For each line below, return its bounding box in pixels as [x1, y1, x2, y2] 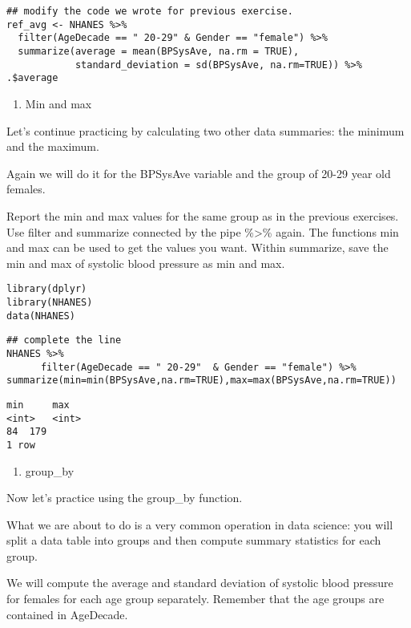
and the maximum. [6, 138, 99, 155]
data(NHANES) [6, 310, 75, 322]
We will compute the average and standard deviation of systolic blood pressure [6, 574, 393, 591]
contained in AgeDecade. [6, 606, 128, 622]
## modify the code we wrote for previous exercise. [6, 6, 293, 17]
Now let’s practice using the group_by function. [6, 489, 243, 506]
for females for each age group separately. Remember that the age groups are [6, 590, 385, 607]
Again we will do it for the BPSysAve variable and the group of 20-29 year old [6, 164, 391, 181]
